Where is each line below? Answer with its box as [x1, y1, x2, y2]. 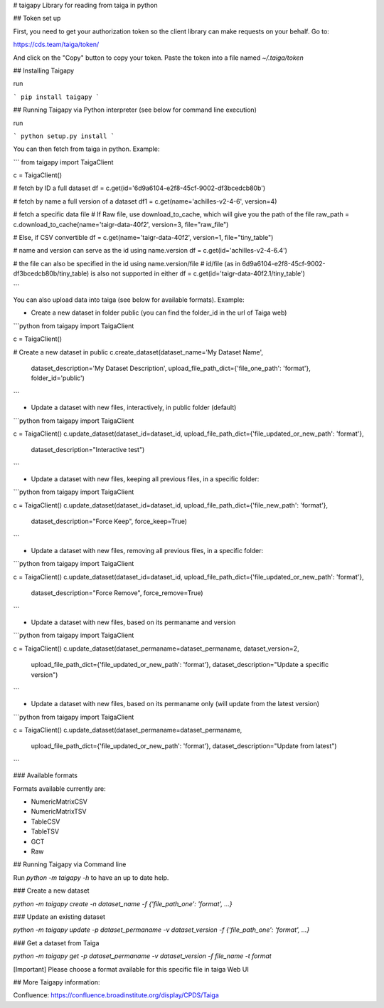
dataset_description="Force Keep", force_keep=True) [31, 517, 188, 526]
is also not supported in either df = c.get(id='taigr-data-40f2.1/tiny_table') [90, 269, 306, 278]
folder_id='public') [31, 374, 85, 382]
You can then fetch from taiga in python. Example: [13, 145, 160, 153]
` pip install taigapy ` [13, 93, 100, 101]
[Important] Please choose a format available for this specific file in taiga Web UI [13, 965, 249, 973]
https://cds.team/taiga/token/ [13, 40, 100, 49]
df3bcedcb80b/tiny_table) [13, 269, 90, 278]
